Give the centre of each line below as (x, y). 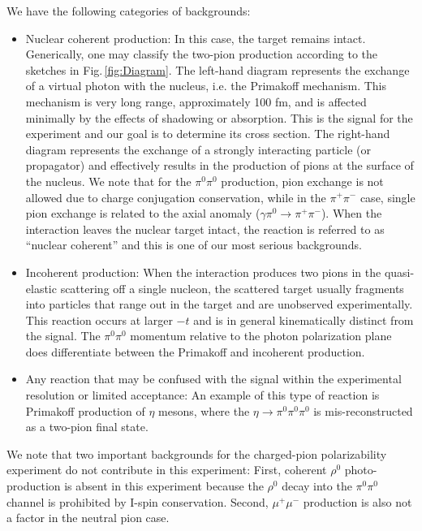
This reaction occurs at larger (99, 319)
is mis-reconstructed (363, 410)
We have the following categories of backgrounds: (129, 11)
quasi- (399, 272)
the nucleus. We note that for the (108, 181)
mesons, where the (204, 410)
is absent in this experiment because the (164, 486)
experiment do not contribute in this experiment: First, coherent (167, 470)
